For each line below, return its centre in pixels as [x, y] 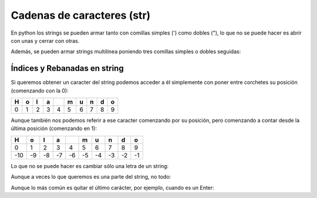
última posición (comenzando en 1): [54, 128]
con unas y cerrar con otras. [45, 40]
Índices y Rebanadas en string [67, 68]
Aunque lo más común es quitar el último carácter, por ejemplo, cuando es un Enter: [112, 187]
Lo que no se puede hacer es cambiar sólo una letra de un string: [90, 166]
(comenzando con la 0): [40, 90]
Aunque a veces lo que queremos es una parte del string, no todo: [91, 177]
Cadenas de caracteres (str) [81, 15]
